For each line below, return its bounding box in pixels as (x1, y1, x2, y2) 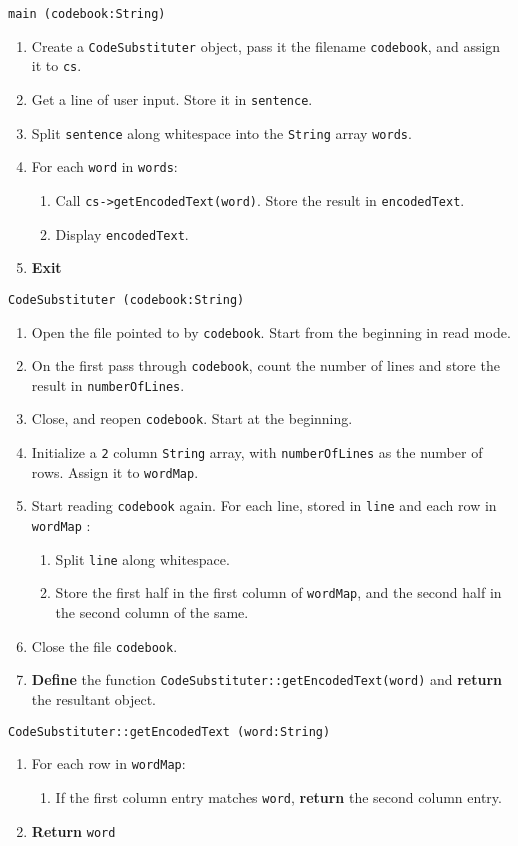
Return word (31, 820, 116, 841)
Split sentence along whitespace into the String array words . (31, 122, 412, 143)
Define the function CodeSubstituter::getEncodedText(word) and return (31, 669, 503, 690)
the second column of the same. (55, 602, 249, 623)
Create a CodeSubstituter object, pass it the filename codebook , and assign (31, 35, 501, 56)
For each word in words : (31, 156, 178, 177)
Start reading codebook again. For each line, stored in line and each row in (31, 495, 497, 516)
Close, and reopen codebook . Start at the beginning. (31, 408, 353, 429)
